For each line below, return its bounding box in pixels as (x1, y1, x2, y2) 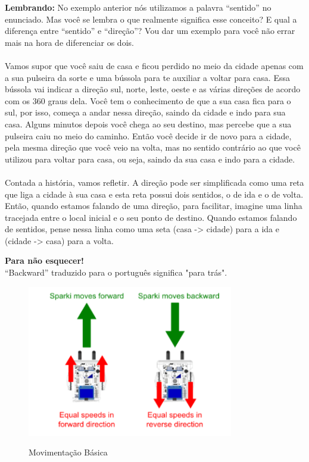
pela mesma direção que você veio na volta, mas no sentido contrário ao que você (5, 141, 301, 154)
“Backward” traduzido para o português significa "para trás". (5, 266, 227, 279)
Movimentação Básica (29, 446, 108, 458)
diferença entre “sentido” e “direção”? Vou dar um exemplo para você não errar (5, 24, 295, 37)
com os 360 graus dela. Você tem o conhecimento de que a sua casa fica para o (5, 94, 291, 107)
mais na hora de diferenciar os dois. (5, 36, 134, 48)
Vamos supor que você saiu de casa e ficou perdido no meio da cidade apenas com (5, 59, 304, 71)
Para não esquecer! (5, 254, 85, 267)
